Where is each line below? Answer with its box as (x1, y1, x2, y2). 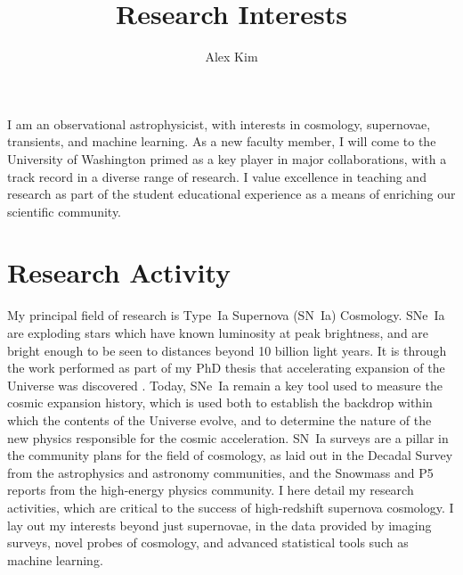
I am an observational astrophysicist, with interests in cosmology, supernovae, (7, 114, 431, 133)
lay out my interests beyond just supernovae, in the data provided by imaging (7, 515, 432, 534)
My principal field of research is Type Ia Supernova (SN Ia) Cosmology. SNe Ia (7, 306, 445, 324)
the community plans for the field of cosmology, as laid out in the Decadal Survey (7, 446, 453, 464)
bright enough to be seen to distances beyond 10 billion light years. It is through (7, 341, 447, 359)
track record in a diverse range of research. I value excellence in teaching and (7, 167, 426, 185)
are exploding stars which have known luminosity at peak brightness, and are (7, 324, 429, 341)
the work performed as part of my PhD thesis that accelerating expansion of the (7, 358, 445, 377)
